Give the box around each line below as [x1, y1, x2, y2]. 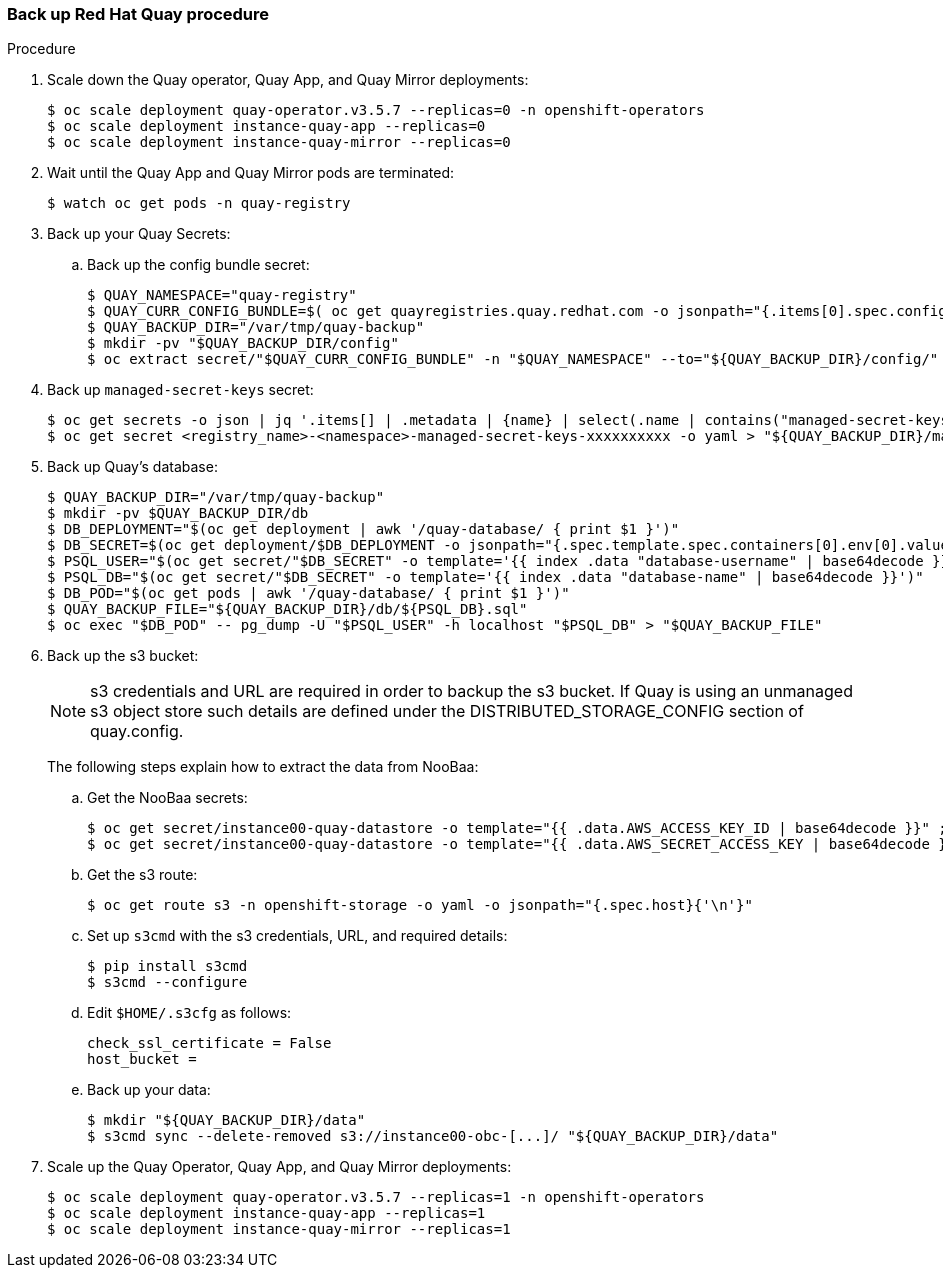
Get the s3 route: [87, 866, 198, 884]
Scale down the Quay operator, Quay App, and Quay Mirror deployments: [47, 71, 529, 89]
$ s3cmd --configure [87, 974, 248, 991]
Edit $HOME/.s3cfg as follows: [87, 1004, 292, 1022]
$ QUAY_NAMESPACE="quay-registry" [87, 287, 357, 304]
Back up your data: [87, 1081, 211, 1099]
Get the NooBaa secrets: [87, 789, 248, 807]
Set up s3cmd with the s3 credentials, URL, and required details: [87, 927, 508, 945]
